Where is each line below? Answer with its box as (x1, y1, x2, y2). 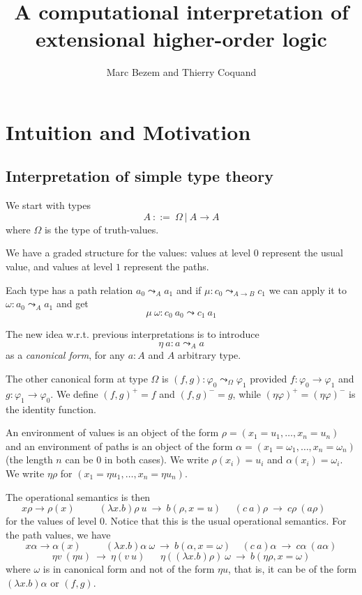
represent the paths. (123, 259, 209, 274)
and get (56, 296, 89, 311)
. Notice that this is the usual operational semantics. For (105, 513, 347, 528)
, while (232, 386, 262, 401)
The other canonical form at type (6, 371, 148, 385)
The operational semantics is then (6, 489, 151, 504)
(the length (6, 452, 53, 467)
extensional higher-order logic (36, 24, 327, 53)
